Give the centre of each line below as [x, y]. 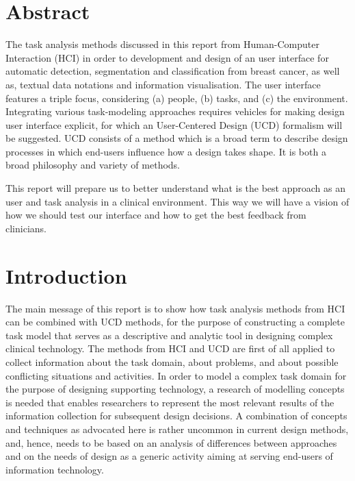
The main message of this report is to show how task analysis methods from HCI [175, 308]
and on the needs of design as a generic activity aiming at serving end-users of [169, 456]
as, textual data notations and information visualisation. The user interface [163, 84]
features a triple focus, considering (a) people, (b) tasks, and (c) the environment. [177, 98]
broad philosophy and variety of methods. [93, 165]
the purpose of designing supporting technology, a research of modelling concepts [175, 389]
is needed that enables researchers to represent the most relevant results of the [170, 402]
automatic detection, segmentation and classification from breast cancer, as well [173, 71]
